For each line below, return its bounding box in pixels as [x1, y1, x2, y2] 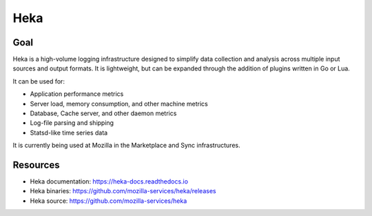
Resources [12, 159, 60, 170]
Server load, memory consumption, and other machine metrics [30, 99, 208, 108]
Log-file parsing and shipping [30, 119, 114, 127]
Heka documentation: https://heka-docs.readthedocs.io [30, 177, 189, 186]
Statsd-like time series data [30, 128, 108, 137]
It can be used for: [12, 77, 65, 86]
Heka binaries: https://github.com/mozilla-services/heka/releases [30, 187, 216, 195]
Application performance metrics [30, 90, 124, 98]
